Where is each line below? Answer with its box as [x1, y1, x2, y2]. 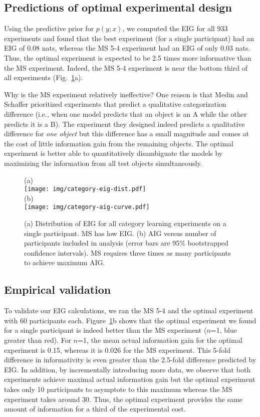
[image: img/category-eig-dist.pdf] [24, 185, 146, 193]
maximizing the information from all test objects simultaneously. [4, 157, 202, 168]
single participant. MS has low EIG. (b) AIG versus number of [24, 228, 216, 238]
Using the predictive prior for [4, 23, 94, 34]
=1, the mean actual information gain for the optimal [78, 334, 242, 345]
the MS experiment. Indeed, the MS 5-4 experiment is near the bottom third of [4, 62, 247, 73]
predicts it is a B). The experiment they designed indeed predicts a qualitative [4, 118, 245, 129]
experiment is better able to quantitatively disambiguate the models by [4, 148, 223, 158]
